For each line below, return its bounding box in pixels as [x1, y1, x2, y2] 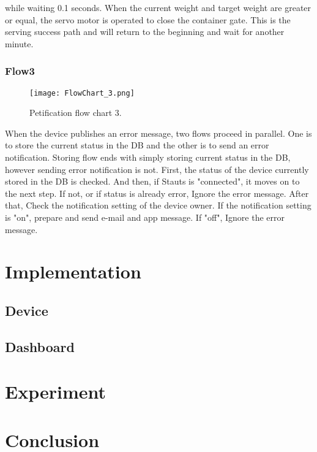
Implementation [5, 259, 141, 284]
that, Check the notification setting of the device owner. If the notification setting [5, 199, 311, 212]
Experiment [5, 379, 106, 404]
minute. [5, 37, 34, 50]
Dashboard [5, 337, 75, 356]
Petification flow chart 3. [29, 106, 122, 119]
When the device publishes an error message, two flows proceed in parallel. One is [5, 126, 312, 139]
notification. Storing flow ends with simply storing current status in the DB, [5, 151, 291, 164]
